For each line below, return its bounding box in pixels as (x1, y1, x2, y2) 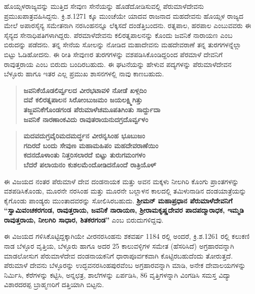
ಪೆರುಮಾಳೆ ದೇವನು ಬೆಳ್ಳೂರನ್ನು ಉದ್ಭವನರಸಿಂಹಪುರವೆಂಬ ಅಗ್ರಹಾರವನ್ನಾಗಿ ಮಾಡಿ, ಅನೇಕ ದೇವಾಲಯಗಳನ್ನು (4, 260, 246, 270)
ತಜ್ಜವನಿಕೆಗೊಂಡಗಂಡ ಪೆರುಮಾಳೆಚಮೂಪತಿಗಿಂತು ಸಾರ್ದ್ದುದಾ (23, 104, 160, 114)
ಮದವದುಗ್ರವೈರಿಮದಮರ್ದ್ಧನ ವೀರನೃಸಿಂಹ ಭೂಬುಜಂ (23, 131, 145, 141)
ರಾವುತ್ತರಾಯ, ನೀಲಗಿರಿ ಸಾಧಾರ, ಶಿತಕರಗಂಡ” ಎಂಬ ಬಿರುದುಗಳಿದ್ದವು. (4, 214, 164, 225)
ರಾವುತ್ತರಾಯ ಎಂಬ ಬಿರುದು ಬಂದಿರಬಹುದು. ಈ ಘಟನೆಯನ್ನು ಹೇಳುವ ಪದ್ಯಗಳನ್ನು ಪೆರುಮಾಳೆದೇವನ (4, 59, 232, 69)
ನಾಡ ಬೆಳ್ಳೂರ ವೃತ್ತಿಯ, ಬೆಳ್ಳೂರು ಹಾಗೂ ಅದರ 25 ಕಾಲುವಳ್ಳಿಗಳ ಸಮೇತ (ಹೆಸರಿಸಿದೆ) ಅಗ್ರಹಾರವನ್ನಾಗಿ (4, 241, 234, 251)
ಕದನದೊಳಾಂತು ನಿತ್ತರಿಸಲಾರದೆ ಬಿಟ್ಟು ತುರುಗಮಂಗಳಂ (23, 150, 146, 160)
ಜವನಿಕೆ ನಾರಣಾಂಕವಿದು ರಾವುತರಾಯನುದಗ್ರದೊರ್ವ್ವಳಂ (23, 114, 148, 124)
